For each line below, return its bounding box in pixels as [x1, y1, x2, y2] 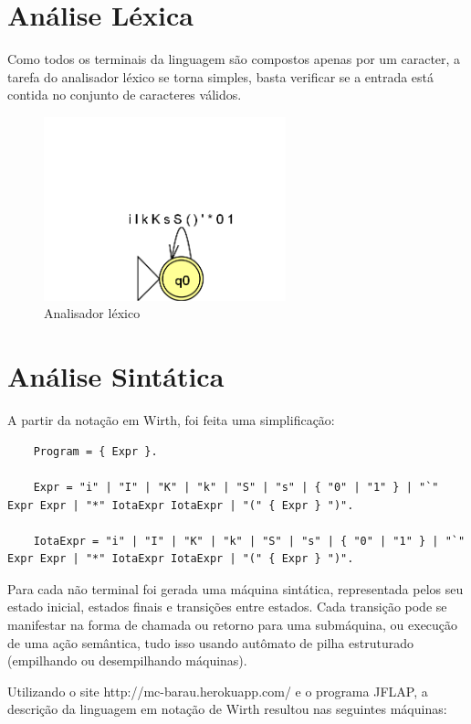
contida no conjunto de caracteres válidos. [7, 85, 242, 104]
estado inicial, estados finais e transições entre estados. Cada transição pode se [7, 597, 447, 616]
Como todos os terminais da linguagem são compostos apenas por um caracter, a [7, 49, 461, 69]
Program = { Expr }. [33, 444, 158, 458]
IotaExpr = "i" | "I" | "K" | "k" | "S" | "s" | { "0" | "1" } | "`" [33, 534, 466, 548]
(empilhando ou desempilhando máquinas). [7, 651, 247, 670]
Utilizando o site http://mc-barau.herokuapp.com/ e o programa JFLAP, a [7, 681, 428, 700]
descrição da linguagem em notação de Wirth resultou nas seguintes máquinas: [7, 699, 447, 719]
